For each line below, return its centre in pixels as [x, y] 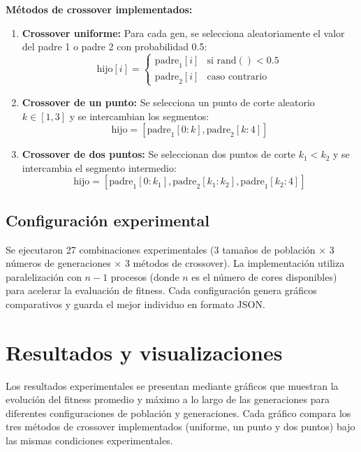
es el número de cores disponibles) [264, 276]
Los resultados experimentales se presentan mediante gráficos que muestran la [172, 385]
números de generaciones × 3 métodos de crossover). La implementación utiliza [175, 263]
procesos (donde [145, 276]
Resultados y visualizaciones [144, 352]
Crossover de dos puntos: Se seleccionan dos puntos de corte [159, 154]
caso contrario [237, 76]
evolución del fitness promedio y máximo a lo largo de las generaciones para [168, 399]
